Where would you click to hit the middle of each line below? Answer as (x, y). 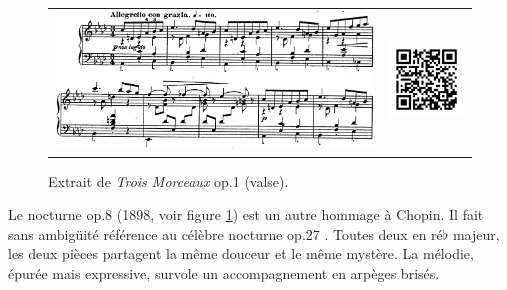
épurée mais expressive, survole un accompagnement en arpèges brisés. (224, 272)
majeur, (476, 233)
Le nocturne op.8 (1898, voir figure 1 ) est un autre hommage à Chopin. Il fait (246, 214)
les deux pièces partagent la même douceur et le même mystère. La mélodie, (241, 253)
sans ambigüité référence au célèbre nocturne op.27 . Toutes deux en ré (225, 233)
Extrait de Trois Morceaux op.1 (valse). (168, 180)
